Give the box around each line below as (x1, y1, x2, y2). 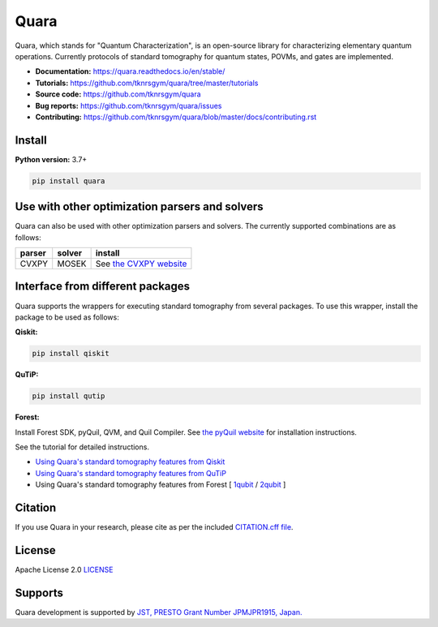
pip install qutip (32, 392, 105, 401)
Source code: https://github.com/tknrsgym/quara (35, 89, 202, 99)
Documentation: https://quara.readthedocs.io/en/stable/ (35, 67, 225, 76)
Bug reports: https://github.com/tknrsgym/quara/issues (35, 101, 222, 110)
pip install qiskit (32, 349, 109, 359)
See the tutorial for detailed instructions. (15, 442, 150, 452)
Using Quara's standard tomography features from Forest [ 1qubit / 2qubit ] (35, 479, 286, 490)
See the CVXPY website (95, 258, 187, 269)
